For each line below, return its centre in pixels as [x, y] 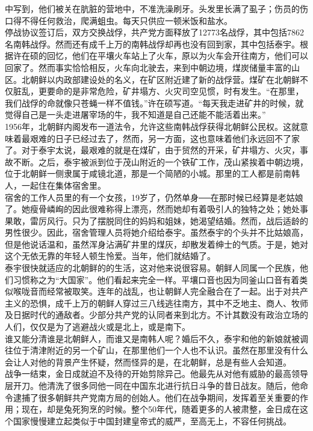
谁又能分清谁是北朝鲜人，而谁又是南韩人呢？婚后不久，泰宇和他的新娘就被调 [156, 338]
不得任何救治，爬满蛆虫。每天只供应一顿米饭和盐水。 [127, 20]
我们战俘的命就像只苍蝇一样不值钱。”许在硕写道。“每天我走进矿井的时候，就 [154, 102]
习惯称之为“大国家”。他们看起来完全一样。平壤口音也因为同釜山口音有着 [156, 279]
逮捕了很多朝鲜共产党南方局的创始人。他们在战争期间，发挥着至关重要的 [156, 397]
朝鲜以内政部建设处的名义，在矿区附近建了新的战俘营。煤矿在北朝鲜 [165, 79]
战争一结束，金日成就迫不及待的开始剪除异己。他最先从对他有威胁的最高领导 [156, 374]
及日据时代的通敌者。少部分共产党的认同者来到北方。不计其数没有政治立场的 [156, 315]
